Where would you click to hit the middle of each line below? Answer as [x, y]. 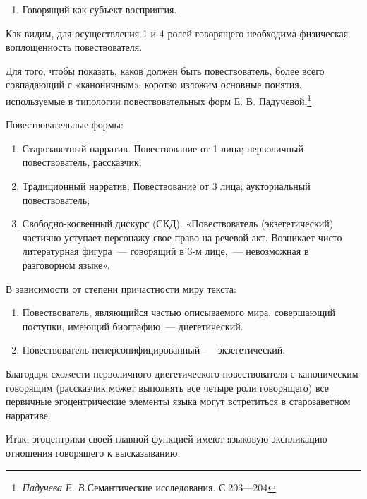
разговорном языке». [66, 264]
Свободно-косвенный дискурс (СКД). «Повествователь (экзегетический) [178, 223]
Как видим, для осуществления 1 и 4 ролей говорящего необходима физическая [177, 33]
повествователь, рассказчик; [82, 162]
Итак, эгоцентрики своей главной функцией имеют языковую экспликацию [167, 439]
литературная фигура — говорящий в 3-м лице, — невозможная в [166, 251]
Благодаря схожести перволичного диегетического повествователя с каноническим [182, 373]
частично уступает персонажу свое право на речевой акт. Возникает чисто [182, 237]
